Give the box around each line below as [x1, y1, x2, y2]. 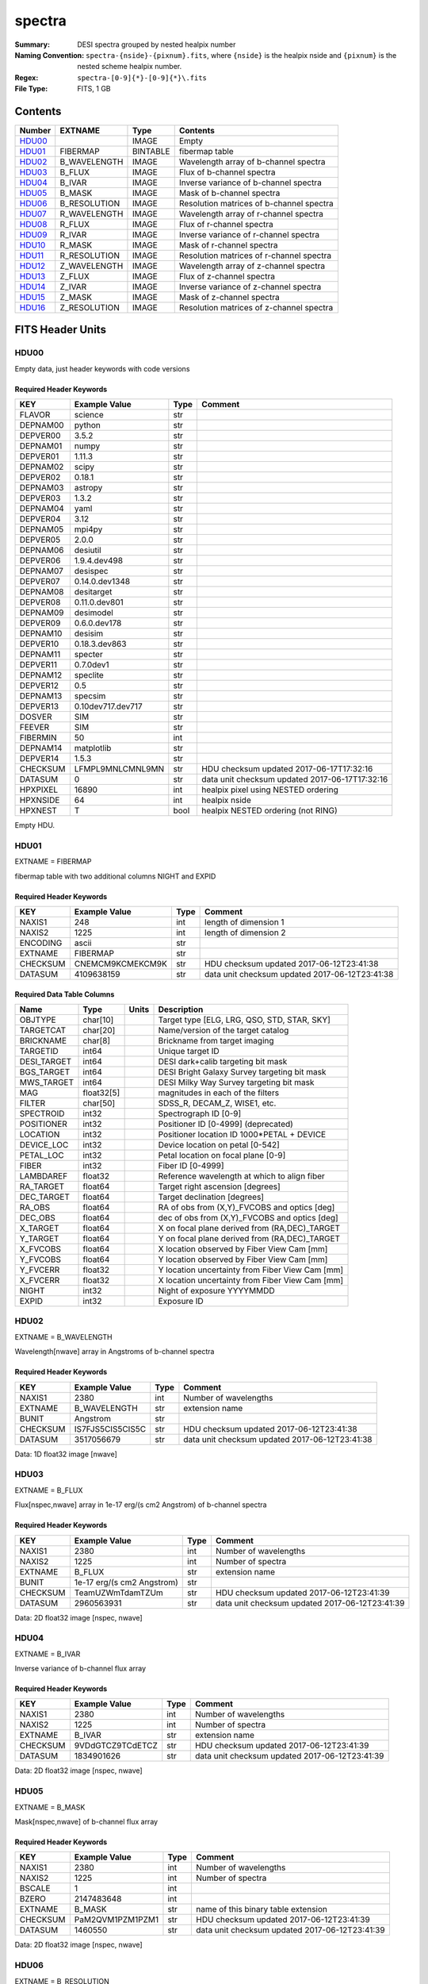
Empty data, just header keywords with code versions [14, 363, 190, 373]
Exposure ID [158, 1296, 204, 1307]
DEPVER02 [19, 472, 61, 483]
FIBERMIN [19, 732, 57, 744]
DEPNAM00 [19, 420, 64, 431]
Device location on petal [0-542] [158, 1140, 281, 1151]
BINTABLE [132, 146, 170, 157]
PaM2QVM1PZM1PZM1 [74, 1914, 159, 1925]
